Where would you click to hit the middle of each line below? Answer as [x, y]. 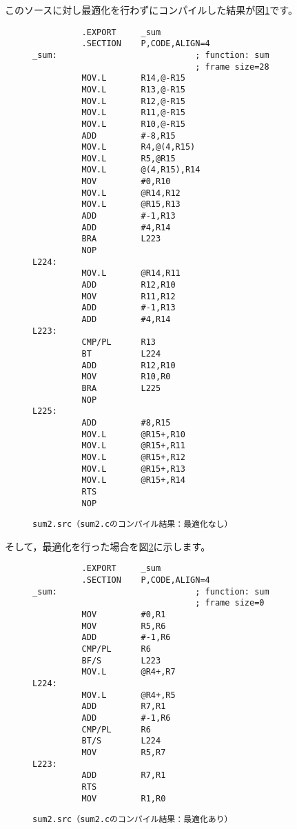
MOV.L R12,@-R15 [133, 101]
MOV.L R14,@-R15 [133, 78]
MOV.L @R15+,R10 [133, 434]
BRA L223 [121, 239]
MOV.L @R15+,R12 [133, 457]
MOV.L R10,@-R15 [133, 124]
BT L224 [121, 353]
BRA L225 [121, 388]
